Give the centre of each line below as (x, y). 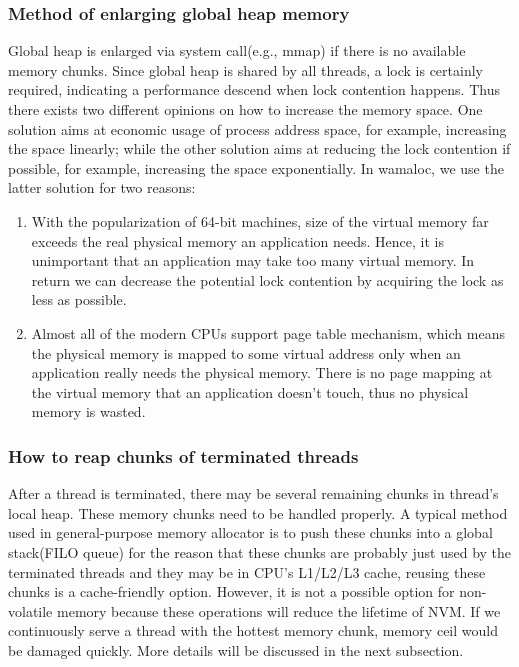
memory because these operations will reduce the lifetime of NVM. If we (278, 610)
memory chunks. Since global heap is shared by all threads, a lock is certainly (245, 69)
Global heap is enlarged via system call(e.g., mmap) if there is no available (237, 50)
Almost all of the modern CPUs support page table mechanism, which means (268, 332)
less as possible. (79, 299)
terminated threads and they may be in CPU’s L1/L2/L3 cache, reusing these (247, 571)
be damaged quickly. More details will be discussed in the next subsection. (236, 649)
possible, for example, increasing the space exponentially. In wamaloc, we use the (256, 167)
